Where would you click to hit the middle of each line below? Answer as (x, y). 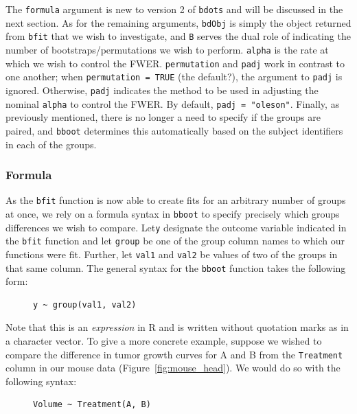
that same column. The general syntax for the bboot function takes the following (176, 267)
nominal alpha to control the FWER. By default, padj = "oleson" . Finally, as (173, 103)
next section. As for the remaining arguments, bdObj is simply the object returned (178, 22)
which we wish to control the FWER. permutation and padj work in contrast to (175, 63)
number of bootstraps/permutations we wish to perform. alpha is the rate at (167, 49)
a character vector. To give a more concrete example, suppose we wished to (164, 341)
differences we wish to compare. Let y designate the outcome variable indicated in (176, 227)
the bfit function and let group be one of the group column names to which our (175, 241)
